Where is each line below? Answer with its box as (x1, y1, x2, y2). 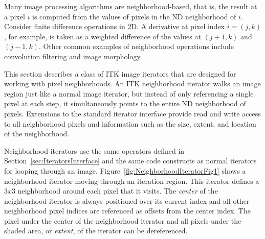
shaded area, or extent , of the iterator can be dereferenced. (4, 225, 188, 236)
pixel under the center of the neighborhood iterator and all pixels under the (4, 215, 241, 226)
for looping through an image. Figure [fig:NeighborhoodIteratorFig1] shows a (4, 165, 246, 176)
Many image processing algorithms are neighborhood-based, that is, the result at (4, 1, 257, 11)
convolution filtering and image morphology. (4, 51, 142, 61)
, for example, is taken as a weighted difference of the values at (4, 31, 201, 41)
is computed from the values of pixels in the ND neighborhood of (32, 11, 236, 21)
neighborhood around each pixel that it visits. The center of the (17, 185, 218, 196)
